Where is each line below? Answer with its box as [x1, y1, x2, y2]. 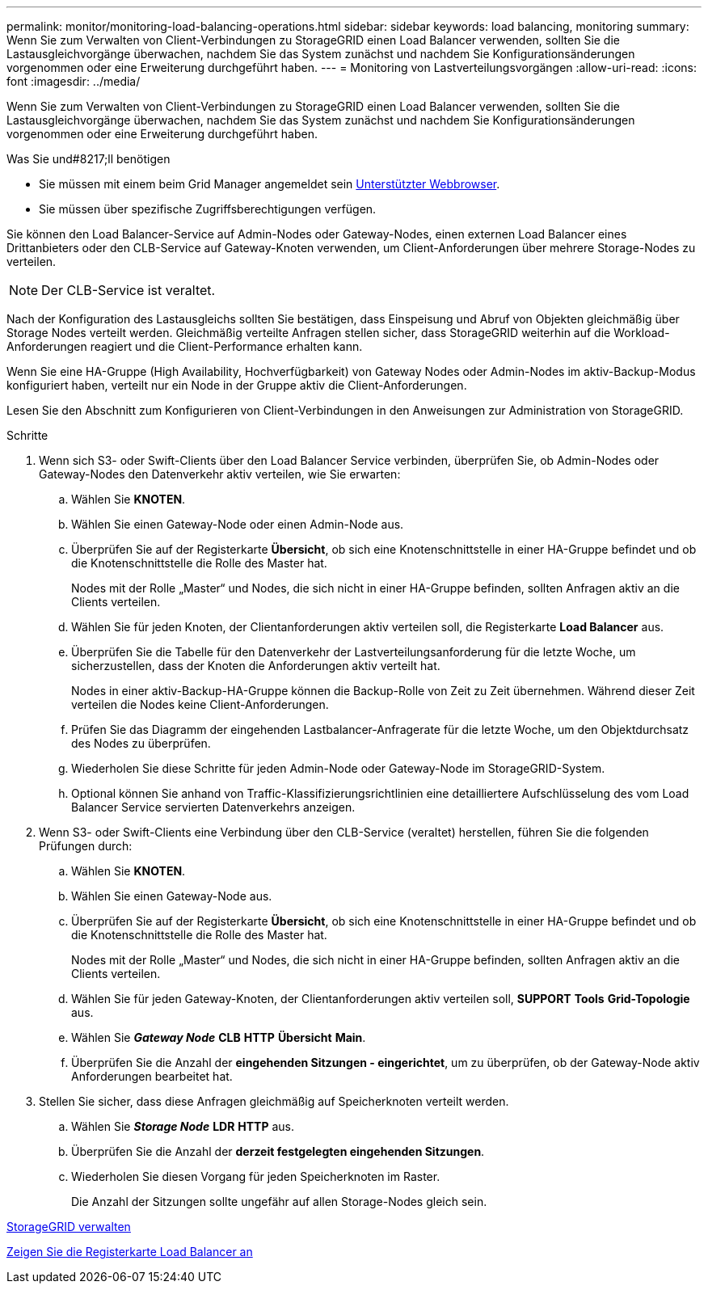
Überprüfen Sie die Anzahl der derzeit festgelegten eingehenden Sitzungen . [71, 1145, 485, 1158]
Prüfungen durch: [39, 839, 133, 853]
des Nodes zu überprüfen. [71, 736, 211, 750]
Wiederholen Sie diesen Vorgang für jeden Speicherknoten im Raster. [71, 1170, 440, 1183]
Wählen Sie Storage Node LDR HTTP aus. [71, 1119, 295, 1133]
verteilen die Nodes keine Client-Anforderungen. [71, 698, 329, 711]
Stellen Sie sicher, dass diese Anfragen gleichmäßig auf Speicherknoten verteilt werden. [39, 1094, 509, 1108]
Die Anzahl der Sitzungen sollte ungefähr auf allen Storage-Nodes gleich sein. [71, 1195, 487, 1208]
